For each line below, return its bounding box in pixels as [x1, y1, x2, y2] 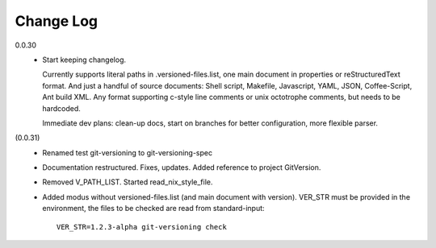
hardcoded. [42, 103, 81, 113]
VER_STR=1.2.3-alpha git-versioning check [57, 222, 228, 231]
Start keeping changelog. [42, 55, 127, 64]
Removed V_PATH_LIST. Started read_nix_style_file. [42, 177, 213, 187]
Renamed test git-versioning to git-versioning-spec [42, 147, 213, 157]
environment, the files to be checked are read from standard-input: [42, 204, 266, 213]
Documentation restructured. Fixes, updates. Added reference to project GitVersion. [42, 163, 321, 172]
